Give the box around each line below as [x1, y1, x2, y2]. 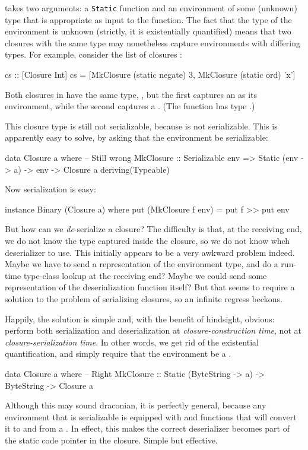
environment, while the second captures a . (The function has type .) [5, 100, 255, 112]
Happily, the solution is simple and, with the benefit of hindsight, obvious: [5, 312, 275, 325]
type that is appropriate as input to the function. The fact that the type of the [5, 13, 292, 26]
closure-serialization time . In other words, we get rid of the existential [5, 335, 259, 348]
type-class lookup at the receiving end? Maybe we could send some [23, 269, 267, 281]
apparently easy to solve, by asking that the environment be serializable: [5, 131, 268, 144]
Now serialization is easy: [5, 183, 96, 195]
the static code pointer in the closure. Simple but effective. [5, 433, 218, 446]
